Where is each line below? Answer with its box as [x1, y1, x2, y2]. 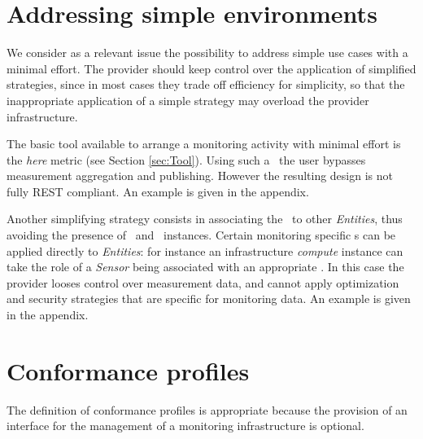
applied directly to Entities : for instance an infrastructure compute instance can [7, 242, 403, 259]
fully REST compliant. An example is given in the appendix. [7, 182, 309, 200]
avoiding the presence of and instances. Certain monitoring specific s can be [7, 226, 396, 244]
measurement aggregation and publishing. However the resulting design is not [7, 167, 393, 184]
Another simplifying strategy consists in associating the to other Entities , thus [7, 210, 403, 227]
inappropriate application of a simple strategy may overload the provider [7, 91, 369, 108]
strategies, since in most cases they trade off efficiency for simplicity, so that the [7, 76, 405, 93]
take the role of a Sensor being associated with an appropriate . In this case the [7, 258, 404, 275]
